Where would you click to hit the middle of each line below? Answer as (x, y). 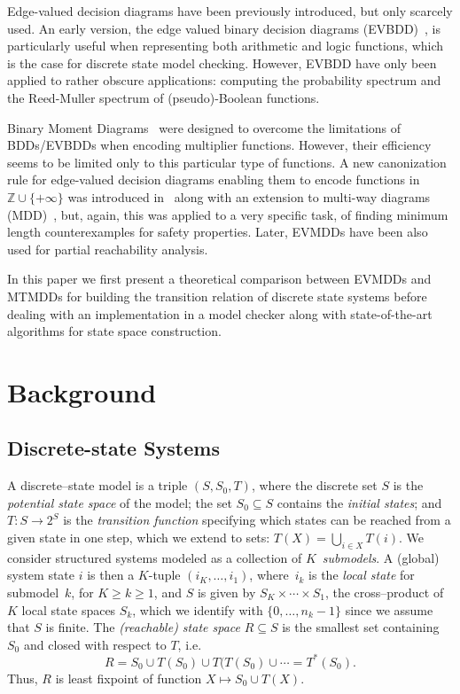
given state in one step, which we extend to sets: (139, 538)
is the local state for (362, 575)
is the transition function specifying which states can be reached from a (257, 520)
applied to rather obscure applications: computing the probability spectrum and (224, 80)
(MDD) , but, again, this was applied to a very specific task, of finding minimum (228, 214)
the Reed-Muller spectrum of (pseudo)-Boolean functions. (164, 97)
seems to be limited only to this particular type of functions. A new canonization (227, 162)
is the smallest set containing (361, 627)
